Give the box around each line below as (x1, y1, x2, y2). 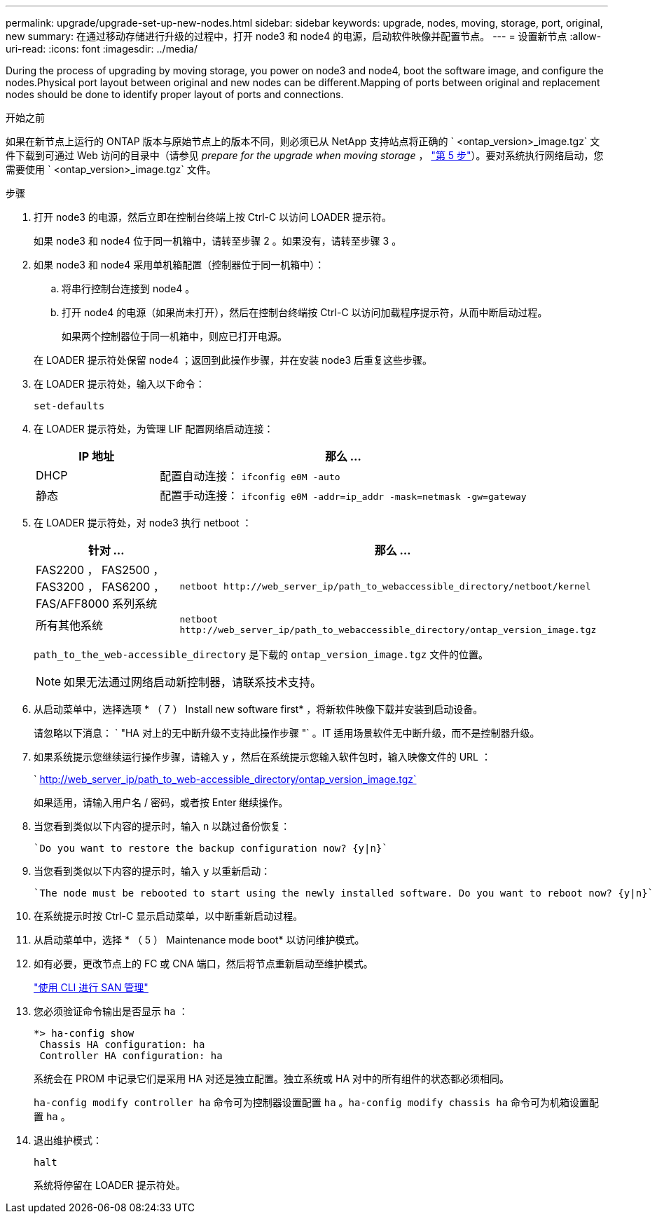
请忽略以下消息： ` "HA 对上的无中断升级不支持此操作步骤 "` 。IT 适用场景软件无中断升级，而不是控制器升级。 (34, 727, 540, 739)
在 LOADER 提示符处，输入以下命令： (34, 378, 205, 390)
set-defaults (34, 400, 105, 411)
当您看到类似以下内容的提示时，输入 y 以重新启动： (34, 865, 271, 877)
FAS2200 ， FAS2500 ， (36, 563, 165, 577)
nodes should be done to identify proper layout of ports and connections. (6, 88, 344, 100)
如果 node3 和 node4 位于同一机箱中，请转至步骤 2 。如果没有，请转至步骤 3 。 (34, 235, 402, 247)
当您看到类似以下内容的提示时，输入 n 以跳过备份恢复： (34, 820, 291, 832)
